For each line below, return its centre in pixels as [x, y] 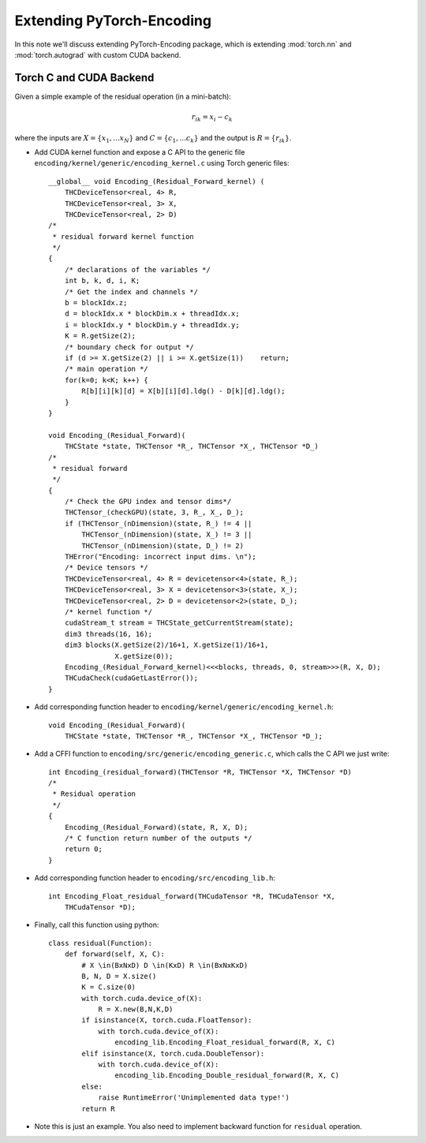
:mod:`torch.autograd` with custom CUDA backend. [98, 54]
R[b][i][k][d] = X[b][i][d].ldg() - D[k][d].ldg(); [183, 391]
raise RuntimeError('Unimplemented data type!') [194, 1098]
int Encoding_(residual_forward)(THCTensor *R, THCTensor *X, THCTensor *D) [200, 772]
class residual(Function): [101, 943]
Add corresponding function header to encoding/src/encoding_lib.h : [155, 878]
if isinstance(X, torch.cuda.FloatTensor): [167, 1020]
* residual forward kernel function [123, 236]
